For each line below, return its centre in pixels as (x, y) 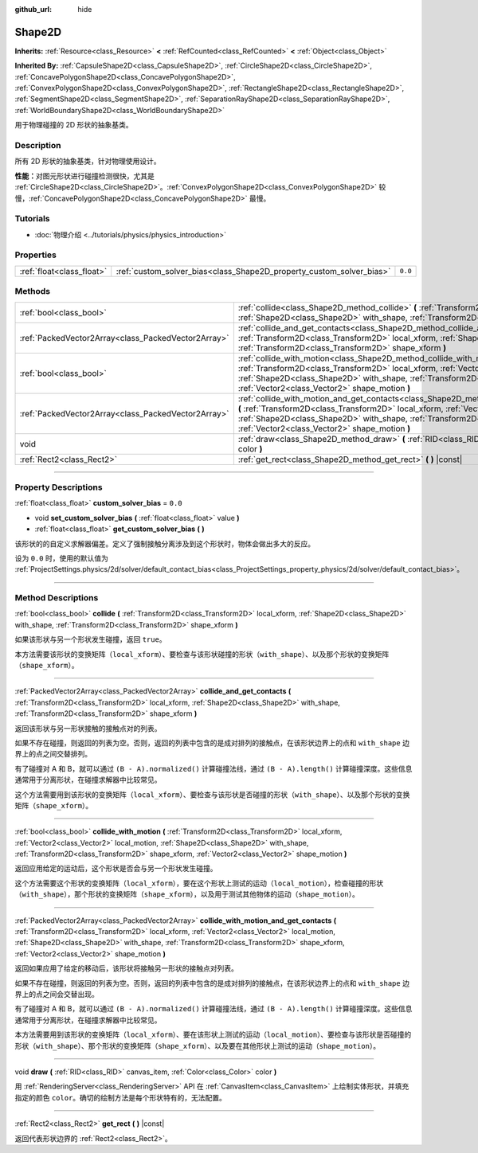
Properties (36, 255)
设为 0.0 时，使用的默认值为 (62, 558)
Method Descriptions (57, 598)
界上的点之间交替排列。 (53, 754)
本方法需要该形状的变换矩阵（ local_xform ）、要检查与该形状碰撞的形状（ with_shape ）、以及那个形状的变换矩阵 (202, 654)
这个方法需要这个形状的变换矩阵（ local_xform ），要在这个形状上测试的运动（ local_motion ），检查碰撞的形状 (199, 883)
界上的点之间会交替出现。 (57, 994)
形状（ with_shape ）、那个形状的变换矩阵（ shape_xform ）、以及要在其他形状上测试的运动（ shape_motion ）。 (198, 1046)
